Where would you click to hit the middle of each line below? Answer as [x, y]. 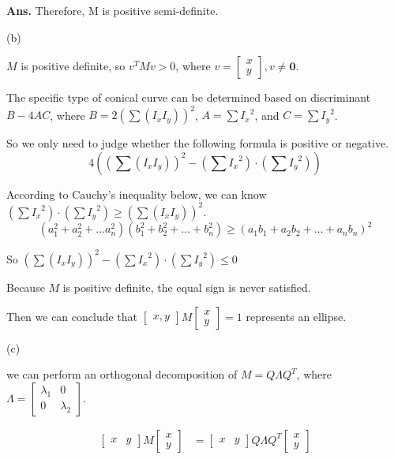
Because [26, 287]
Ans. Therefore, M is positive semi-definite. [113, 10]
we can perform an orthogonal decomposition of [122, 374]
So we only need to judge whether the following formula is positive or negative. [198, 143]
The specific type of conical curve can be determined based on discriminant [189, 97]
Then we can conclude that [72, 316]
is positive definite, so [73, 66]
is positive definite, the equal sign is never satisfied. [187, 287]
